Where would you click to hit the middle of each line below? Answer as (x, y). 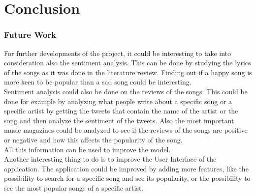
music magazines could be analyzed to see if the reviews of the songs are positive (126, 130)
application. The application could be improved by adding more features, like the (126, 168)
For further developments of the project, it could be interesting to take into (118, 53)
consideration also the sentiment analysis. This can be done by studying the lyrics (128, 63)
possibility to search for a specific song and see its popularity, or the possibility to (127, 178)
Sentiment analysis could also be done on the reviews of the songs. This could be (126, 91)
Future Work (30, 35)
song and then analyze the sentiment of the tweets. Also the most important (119, 120)
